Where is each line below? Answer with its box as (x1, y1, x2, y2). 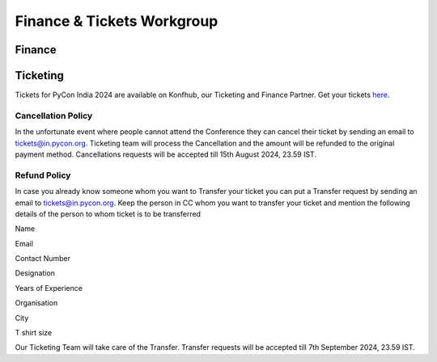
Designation (15, 268, 56, 278)
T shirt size (15, 328, 53, 338)
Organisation (15, 298, 58, 308)
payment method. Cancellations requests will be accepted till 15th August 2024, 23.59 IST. (15, 149, 317, 159)
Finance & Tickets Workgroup (15, 12, 218, 30)
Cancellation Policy (15, 110, 93, 121)
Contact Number (15, 254, 71, 263)
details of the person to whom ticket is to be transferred (15, 208, 202, 218)
